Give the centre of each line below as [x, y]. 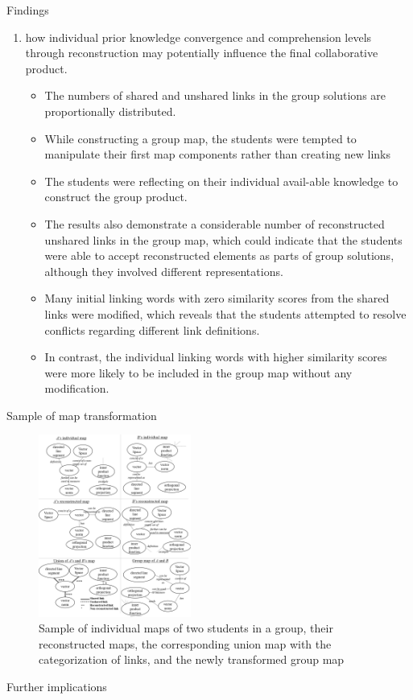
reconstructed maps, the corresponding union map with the [185, 643]
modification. [77, 388]
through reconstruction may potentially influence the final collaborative [202, 53]
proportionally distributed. [110, 111]
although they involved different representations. [164, 271]
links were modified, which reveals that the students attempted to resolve [225, 313]
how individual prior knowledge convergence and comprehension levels [198, 37]
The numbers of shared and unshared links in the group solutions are [215, 95]
